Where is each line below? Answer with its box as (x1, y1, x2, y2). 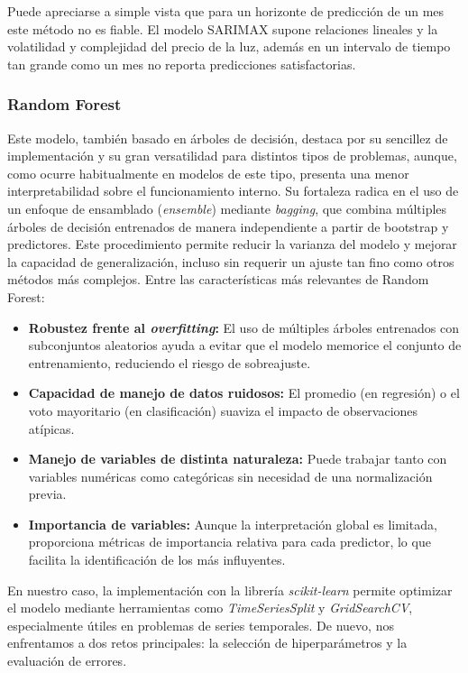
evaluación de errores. (7, 651, 127, 670)
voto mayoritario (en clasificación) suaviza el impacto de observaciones (28, 401, 418, 419)
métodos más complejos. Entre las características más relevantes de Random (7, 270, 429, 289)
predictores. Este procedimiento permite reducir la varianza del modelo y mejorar (7, 235, 457, 254)
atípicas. (28, 419, 75, 438)
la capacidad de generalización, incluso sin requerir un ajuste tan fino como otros (7, 252, 454, 271)
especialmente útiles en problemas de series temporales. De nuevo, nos (7, 615, 394, 634)
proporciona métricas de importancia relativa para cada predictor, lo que (28, 532, 431, 551)
